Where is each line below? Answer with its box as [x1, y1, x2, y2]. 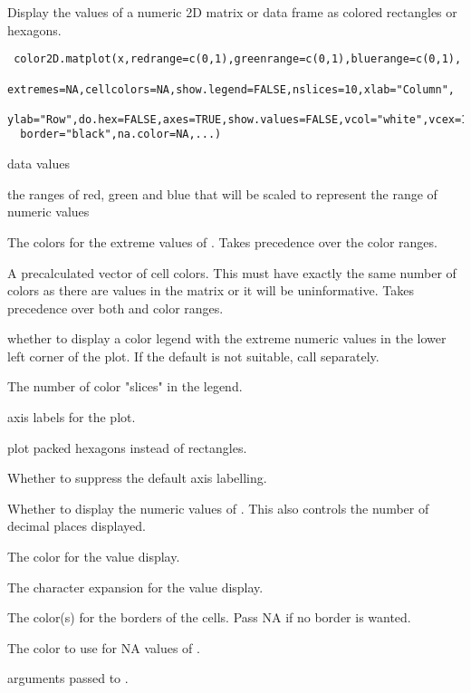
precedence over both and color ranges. [7, 298, 224, 317]
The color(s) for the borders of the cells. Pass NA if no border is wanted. [7, 608, 411, 627]
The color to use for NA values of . [7, 638, 200, 657]
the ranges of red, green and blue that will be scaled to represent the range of [7, 184, 437, 203]
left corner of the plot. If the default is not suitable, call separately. [7, 346, 380, 365]
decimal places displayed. [7, 516, 146, 535]
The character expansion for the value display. [7, 577, 264, 596]
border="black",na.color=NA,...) [20, 128, 222, 141]
